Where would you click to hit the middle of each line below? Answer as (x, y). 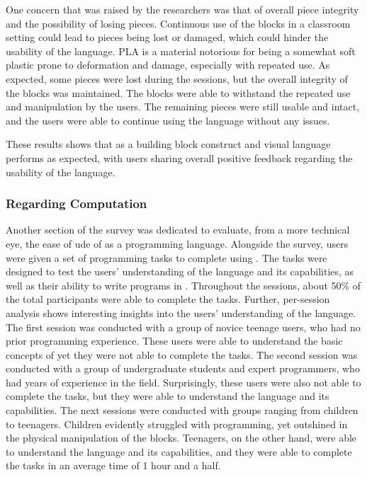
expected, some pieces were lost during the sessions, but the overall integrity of (177, 78)
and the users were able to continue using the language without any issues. (168, 120)
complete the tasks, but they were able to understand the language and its (168, 396)
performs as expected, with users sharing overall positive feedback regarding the (179, 157)
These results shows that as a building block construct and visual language (168, 144)
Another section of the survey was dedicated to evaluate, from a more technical (178, 230)
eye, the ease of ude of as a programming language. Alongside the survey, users (177, 243)
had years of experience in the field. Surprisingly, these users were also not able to (183, 382)
